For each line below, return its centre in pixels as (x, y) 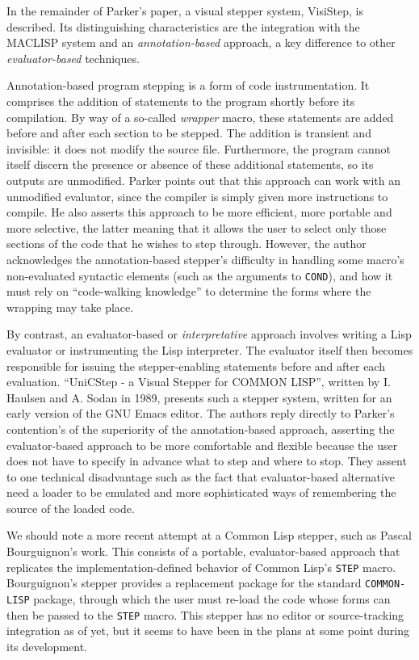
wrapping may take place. (70, 307)
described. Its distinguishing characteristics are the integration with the (183, 26)
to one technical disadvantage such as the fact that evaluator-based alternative (201, 476)
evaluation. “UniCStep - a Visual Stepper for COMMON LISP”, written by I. (199, 382)
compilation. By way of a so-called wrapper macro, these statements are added (200, 117)
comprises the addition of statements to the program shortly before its (181, 101)
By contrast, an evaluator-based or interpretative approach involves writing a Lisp (209, 334)
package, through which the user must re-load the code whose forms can (212, 598)
